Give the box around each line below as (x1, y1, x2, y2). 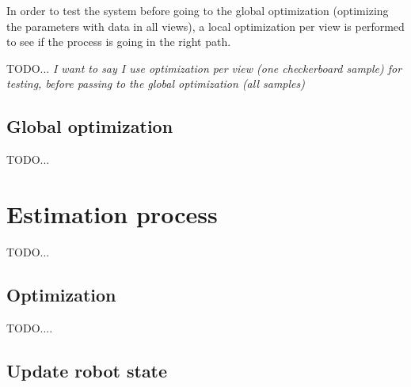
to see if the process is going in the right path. (6, 33, 231, 50)
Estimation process (6, 197, 218, 230)
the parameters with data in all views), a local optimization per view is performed (6, 17, 405, 34)
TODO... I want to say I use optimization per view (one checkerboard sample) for (6, 59, 402, 76)
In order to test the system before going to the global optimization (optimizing (6, 2, 389, 18)
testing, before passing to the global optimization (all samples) (6, 75, 305, 92)
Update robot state (6, 358, 168, 382)
